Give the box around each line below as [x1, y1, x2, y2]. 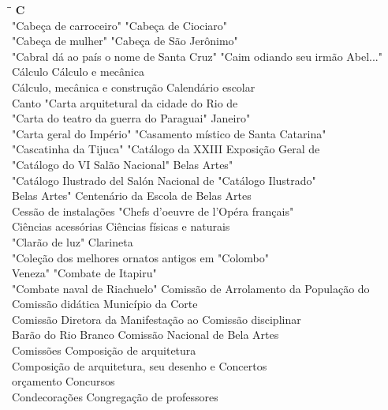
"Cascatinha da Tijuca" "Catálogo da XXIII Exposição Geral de [12, 141, 320, 157]
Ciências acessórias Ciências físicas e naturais [12, 218, 230, 235]
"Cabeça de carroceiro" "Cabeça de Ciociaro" [12, 17, 228, 33]
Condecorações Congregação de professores [12, 388, 218, 404]
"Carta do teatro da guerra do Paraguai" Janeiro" [12, 110, 251, 126]
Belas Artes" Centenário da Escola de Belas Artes [12, 187, 252, 204]
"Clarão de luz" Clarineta [12, 233, 133, 250]
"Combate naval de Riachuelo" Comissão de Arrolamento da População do [12, 280, 370, 296]
